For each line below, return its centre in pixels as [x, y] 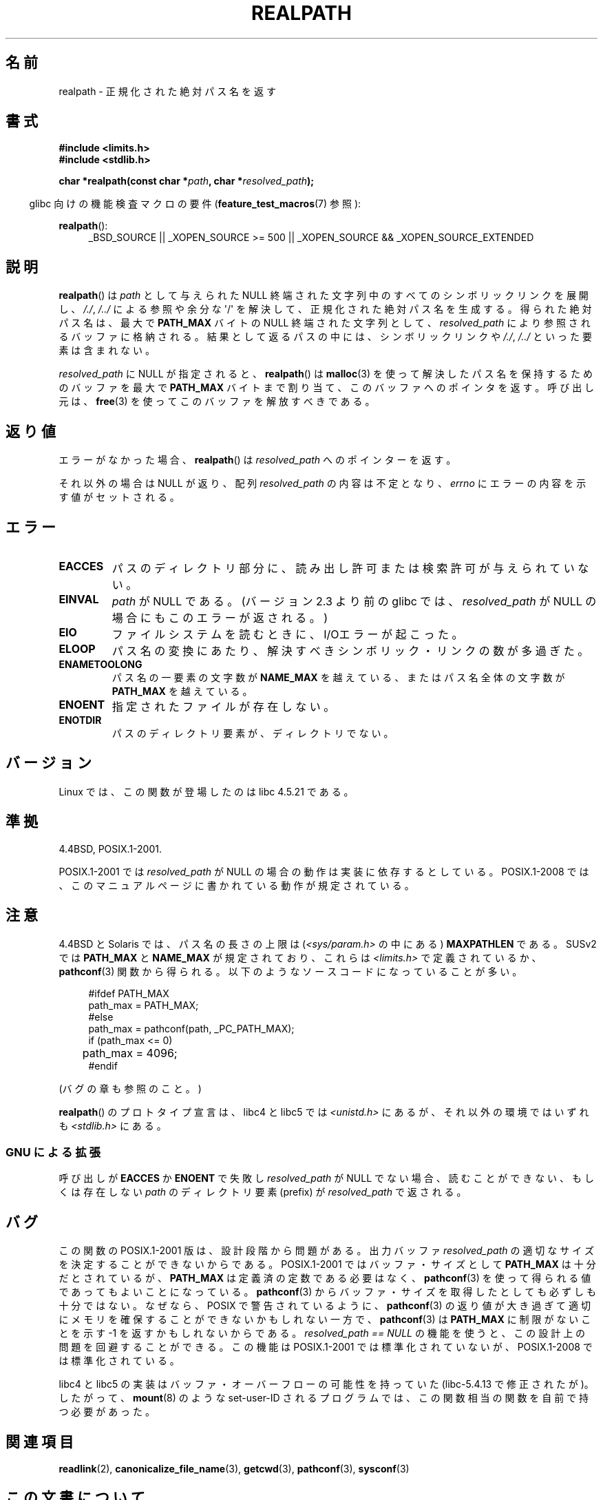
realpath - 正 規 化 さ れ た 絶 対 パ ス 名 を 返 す [167, 91]
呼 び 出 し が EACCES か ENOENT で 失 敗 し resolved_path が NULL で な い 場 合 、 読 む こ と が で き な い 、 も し [326, 1178]
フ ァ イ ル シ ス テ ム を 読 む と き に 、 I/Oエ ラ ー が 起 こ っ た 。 [287, 634]
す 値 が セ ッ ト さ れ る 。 [119, 497]
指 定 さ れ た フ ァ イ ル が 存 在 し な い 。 [223, 706]
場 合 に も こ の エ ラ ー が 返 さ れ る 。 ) [220, 617]
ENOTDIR [80, 720]
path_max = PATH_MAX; [144, 1005]
